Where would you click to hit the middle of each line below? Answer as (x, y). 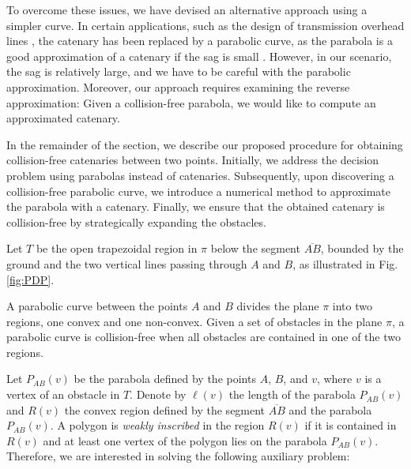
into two (352, 306)
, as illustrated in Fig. (345, 263)
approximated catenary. (63, 118)
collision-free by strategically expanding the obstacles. (136, 221)
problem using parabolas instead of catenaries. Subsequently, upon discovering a (200, 175)
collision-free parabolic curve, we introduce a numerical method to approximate (199, 191)
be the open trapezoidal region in (117, 248)
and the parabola (330, 409)
